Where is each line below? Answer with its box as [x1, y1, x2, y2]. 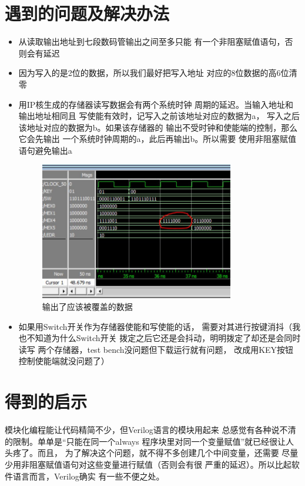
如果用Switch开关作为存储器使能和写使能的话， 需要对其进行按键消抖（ [18, 320, 293, 332]
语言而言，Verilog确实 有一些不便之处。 [12, 470, 165, 482]
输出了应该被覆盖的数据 [42, 300, 133, 313]
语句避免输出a [18, 144, 72, 156]
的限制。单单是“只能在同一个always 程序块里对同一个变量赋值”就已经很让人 [5, 435, 294, 447]
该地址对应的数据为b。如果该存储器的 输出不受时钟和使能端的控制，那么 [18, 121, 298, 133]
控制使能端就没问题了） [18, 355, 109, 367]
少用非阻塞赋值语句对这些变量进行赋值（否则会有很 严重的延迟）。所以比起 [5, 458, 291, 470]
